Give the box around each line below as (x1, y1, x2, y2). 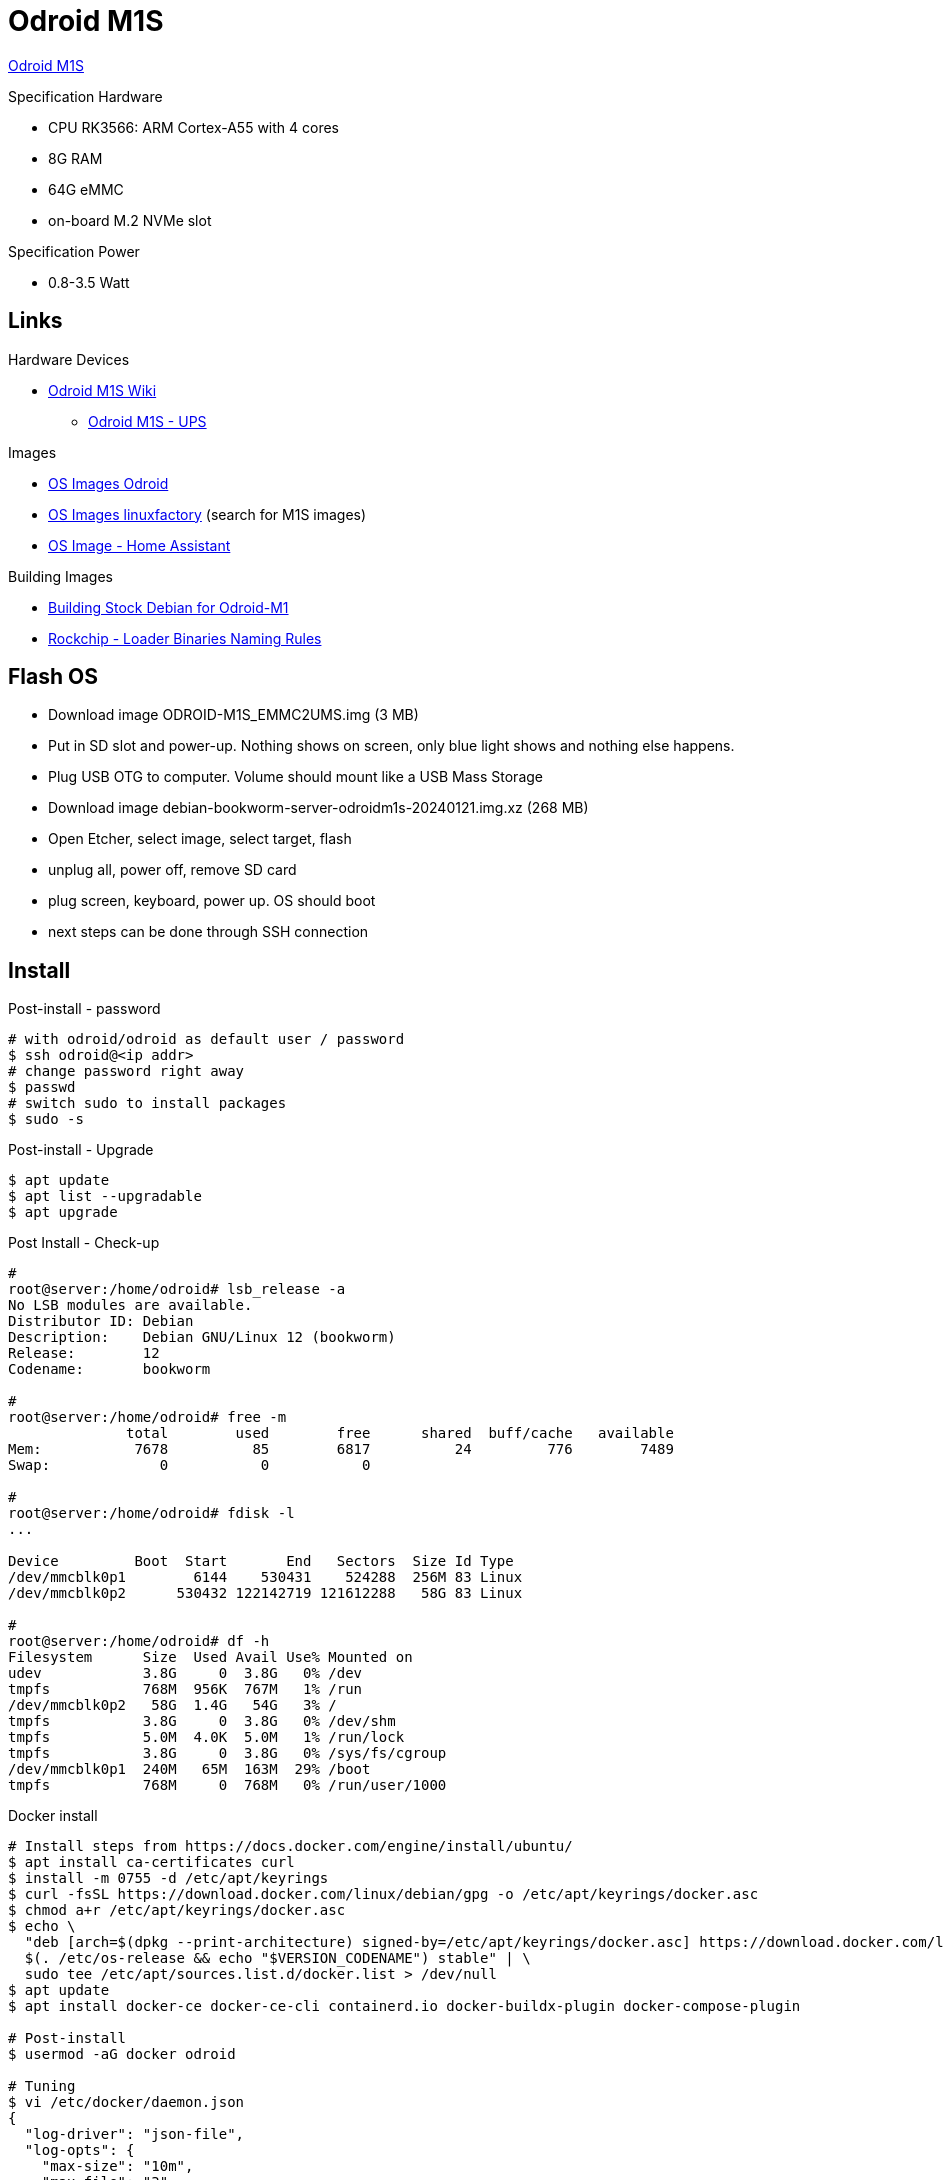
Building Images (8, 567, 113, 585)
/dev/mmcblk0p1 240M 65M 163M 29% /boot (8, 1761, 371, 1778)
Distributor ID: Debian (8, 1313, 194, 1330)
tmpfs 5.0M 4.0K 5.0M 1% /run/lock (8, 1729, 405, 1746)
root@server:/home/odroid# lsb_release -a (8, 1281, 346, 1298)
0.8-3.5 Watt (48, 273, 130, 291)
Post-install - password (8, 1000, 161, 1018)
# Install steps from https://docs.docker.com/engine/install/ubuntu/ (8, 1838, 573, 1855)
